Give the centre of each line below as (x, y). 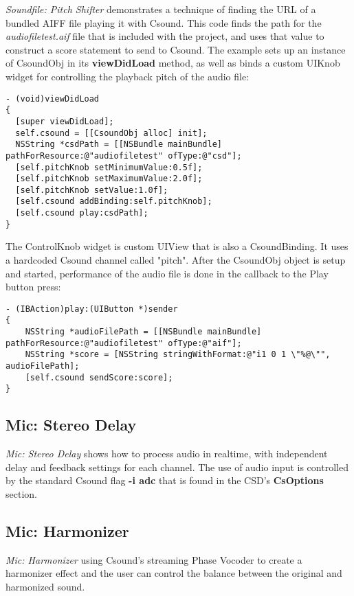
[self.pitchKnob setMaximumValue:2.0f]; (109, 179)
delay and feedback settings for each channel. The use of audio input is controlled (177, 467)
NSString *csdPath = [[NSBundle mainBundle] (119, 145)
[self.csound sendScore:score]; (99, 377)
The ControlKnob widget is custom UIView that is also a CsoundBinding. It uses (177, 246)
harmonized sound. (45, 587)
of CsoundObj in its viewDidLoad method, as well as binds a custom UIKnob (173, 63)
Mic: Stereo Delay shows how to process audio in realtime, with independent (167, 454)
